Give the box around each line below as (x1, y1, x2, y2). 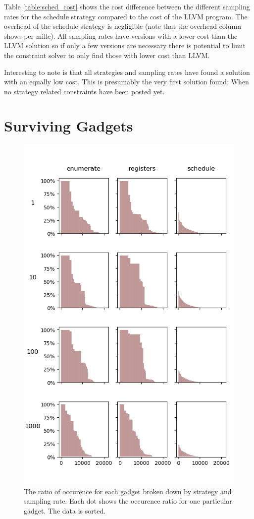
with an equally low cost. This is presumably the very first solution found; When (4, 76, 249, 87)
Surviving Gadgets (4, 115, 133, 135)
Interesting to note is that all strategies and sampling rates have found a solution (4, 66, 250, 77)
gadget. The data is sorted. (24, 505, 106, 516)
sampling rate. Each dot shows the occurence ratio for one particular (24, 496, 232, 506)
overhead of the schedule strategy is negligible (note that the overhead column (4, 21, 242, 31)
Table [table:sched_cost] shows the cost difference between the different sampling (4, 1, 250, 11)
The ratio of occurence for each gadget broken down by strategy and (24, 486, 232, 496)
